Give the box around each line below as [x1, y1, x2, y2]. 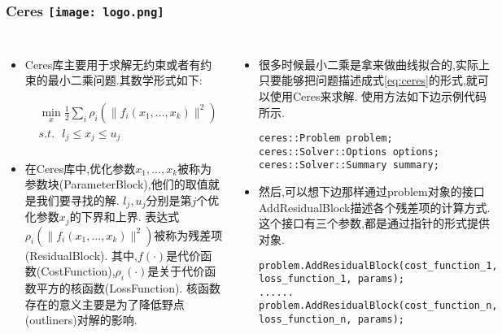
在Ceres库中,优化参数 [24, 159, 136, 176]
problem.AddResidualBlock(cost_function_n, [258, 300, 498, 312]
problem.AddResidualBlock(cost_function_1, [258, 259, 498, 271]
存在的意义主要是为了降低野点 [24, 295, 185, 312]
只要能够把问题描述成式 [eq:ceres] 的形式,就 [258, 72, 478, 89]
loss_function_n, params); [258, 314, 404, 326]
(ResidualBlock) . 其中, [24, 246, 138, 263]
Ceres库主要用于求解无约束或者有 [24, 55, 201, 72]
